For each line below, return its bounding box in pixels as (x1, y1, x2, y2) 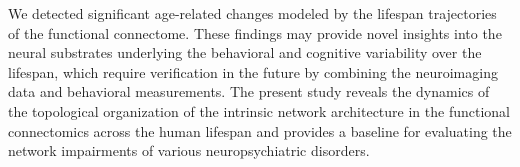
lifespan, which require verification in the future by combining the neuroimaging (8, 61, 498, 82)
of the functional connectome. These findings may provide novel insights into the (8, 22, 502, 43)
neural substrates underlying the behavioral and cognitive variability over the (8, 42, 482, 63)
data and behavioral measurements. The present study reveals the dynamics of (8, 81, 490, 102)
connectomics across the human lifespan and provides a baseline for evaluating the (8, 120, 512, 141)
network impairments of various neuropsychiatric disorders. (8, 140, 370, 161)
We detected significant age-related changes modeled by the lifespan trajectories (8, 3, 497, 23)
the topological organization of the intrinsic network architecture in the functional (8, 100, 510, 121)
